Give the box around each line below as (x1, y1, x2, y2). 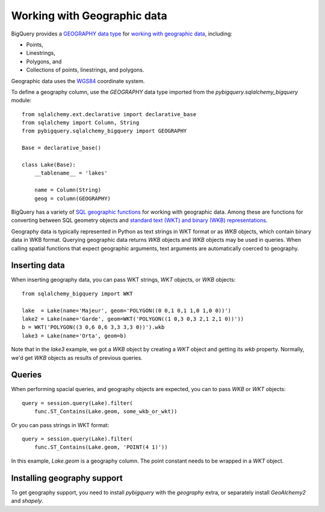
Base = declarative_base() (22, 144, 102, 152)
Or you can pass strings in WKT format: (11, 421, 110, 428)
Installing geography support (11, 473, 123, 483)
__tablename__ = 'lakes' (34, 170, 108, 177)
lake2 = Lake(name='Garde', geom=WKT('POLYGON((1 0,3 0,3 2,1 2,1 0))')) (22, 316, 244, 322)
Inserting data (11, 261, 66, 271)
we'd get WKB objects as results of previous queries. (11, 354, 143, 361)
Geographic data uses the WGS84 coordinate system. (11, 77, 145, 84)
